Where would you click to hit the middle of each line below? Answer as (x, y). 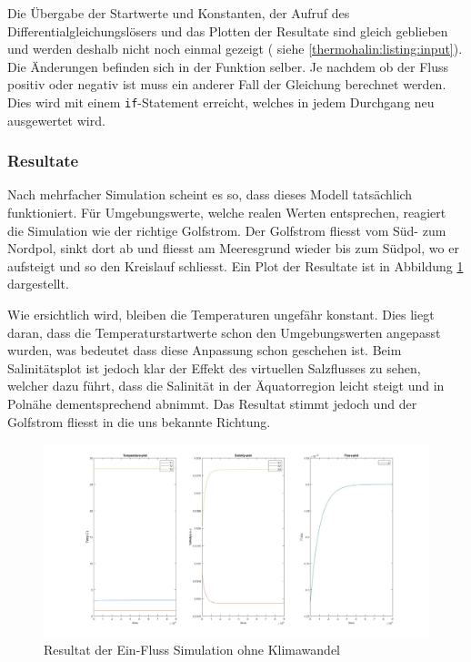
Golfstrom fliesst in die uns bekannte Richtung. (139, 421)
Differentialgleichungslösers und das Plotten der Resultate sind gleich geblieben (228, 31)
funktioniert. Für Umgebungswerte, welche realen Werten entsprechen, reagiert (227, 213)
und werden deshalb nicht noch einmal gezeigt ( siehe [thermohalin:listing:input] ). (235, 49)
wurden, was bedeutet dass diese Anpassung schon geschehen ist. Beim (205, 350)
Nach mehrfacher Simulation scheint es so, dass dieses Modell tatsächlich (210, 194)
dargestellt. (38, 284)
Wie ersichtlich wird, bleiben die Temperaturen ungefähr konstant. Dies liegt (221, 314)
